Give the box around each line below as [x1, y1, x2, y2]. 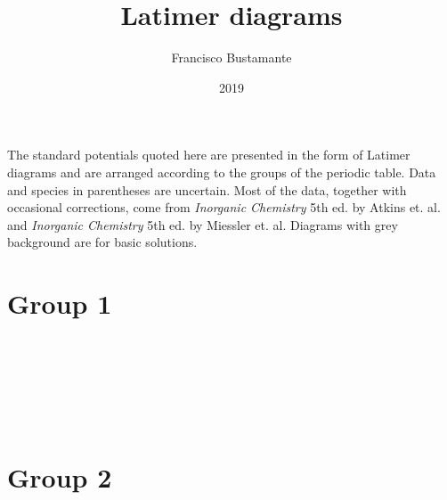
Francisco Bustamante [171, 48, 292, 67]
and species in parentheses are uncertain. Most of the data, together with [7, 180, 407, 199]
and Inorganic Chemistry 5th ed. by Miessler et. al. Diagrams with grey [7, 215, 398, 234]
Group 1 [7, 285, 112, 322]
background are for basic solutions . [7, 233, 198, 251]
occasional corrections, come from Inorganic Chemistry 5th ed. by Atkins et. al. [7, 198, 441, 217]
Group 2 [7, 459, 112, 496]
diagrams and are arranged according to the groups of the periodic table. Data [7, 162, 436, 181]
